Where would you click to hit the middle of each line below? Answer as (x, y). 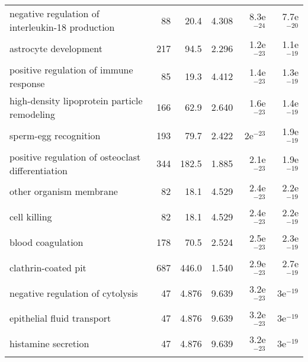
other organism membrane (64, 191)
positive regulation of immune (71, 69)
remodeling (32, 114)
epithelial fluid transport (60, 318)
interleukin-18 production (62, 27)
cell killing (31, 217)
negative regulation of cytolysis (74, 293)
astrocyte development (56, 48)
